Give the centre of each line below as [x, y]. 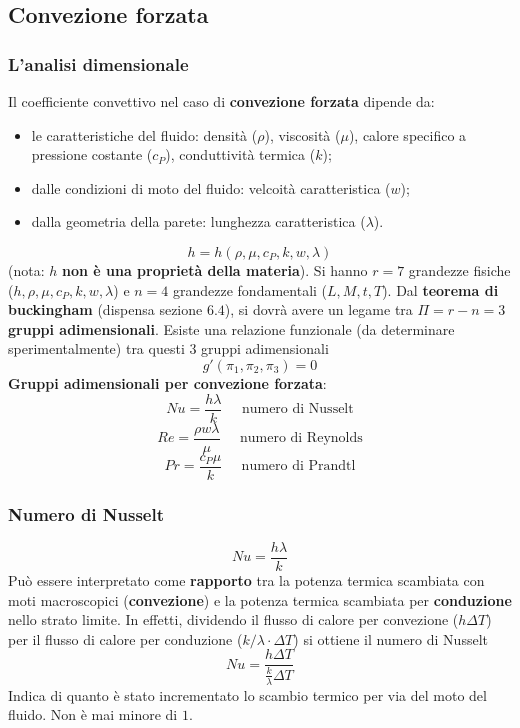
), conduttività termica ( [240, 154]
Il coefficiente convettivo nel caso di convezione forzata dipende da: [221, 101]
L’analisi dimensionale [98, 63]
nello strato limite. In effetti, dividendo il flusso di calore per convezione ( [233, 619]
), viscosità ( [302, 134]
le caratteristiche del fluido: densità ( [144, 134]
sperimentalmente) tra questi [96, 348]
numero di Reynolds [301, 438]
